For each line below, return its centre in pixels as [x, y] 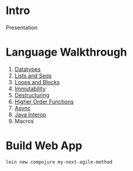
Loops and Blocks [37, 82]
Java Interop [30, 114]
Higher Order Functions [44, 101]
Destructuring [32, 95]
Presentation [22, 27]
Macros [24, 121]
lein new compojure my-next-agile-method [59, 162]
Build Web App [44, 146]
